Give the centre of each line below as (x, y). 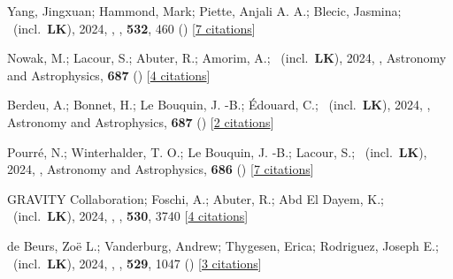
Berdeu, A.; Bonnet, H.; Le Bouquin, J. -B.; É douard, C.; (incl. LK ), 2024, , (219, 105)
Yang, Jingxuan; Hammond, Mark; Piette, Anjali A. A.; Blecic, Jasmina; (204, 11)
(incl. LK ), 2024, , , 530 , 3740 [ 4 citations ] (131, 216)
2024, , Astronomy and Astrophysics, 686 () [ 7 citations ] (161, 169)
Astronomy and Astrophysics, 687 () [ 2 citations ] (141, 121)
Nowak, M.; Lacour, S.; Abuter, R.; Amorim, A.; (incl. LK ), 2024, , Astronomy (227, 58)
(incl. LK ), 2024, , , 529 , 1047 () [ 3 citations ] (137, 263)
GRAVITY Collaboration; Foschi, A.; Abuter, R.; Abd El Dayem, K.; (196, 198)
